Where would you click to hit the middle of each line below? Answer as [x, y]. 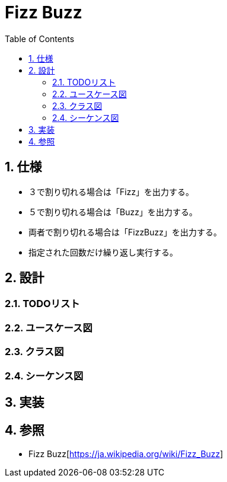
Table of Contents [40, 39]
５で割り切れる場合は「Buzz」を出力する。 [113, 212]
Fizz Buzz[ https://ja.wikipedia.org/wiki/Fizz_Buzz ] [126, 454]
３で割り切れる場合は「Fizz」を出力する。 [111, 191]
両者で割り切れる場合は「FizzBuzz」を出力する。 [125, 232]
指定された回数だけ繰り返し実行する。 [103, 252]
